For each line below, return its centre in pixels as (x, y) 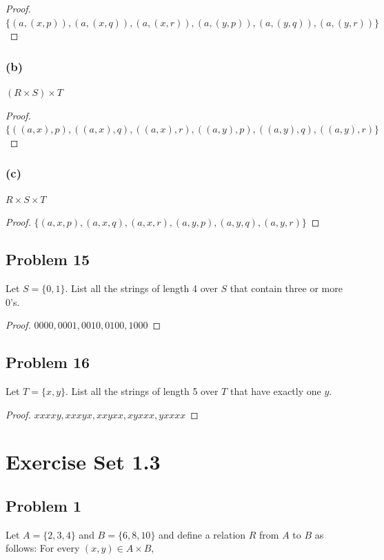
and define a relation (202, 534)
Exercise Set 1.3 (83, 462)
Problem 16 (48, 362)
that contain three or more (286, 288)
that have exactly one (275, 390)
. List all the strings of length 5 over (142, 390)
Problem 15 (48, 259)
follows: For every (43, 548)
